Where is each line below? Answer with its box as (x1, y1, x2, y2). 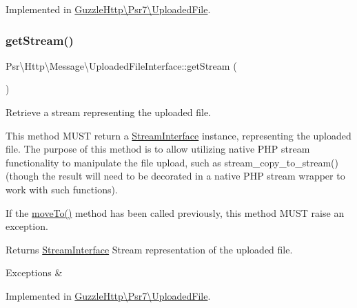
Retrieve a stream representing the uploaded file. (6, 105, 211, 119)
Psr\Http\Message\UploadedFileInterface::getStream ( (6, 58, 237, 73)
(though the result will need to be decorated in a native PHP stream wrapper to (6, 169, 345, 183)
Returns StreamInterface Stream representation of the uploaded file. (6, 242, 293, 256)
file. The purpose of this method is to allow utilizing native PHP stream (6, 142, 310, 156)
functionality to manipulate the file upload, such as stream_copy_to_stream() (6, 155, 339, 169)
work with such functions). (6, 182, 118, 196)
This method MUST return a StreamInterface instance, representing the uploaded (6, 128, 351, 142)
